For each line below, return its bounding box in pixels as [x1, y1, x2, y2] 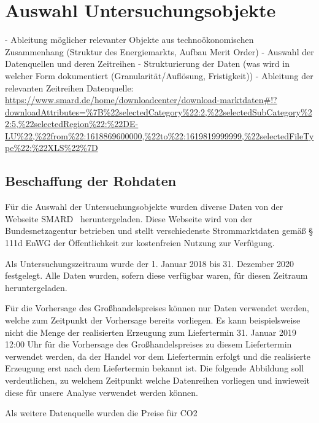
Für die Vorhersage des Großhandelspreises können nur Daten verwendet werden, [5, 301, 309, 314]
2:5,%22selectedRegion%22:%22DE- [5, 117, 139, 130]
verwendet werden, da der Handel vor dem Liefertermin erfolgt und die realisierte [5, 349, 311, 362]
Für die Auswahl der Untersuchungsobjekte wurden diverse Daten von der [5, 200, 283, 213]
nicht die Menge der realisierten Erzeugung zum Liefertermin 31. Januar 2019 [5, 325, 296, 338]
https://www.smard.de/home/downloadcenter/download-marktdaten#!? [5, 93, 277, 106]
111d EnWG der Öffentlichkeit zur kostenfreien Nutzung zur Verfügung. [5, 236, 275, 249]
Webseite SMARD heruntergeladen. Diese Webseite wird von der [5, 212, 253, 225]
